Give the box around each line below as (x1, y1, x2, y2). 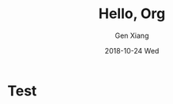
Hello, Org (98, 5, 166, 23)
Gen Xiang (115, 31, 149, 40)
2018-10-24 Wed (104, 46, 160, 55)
